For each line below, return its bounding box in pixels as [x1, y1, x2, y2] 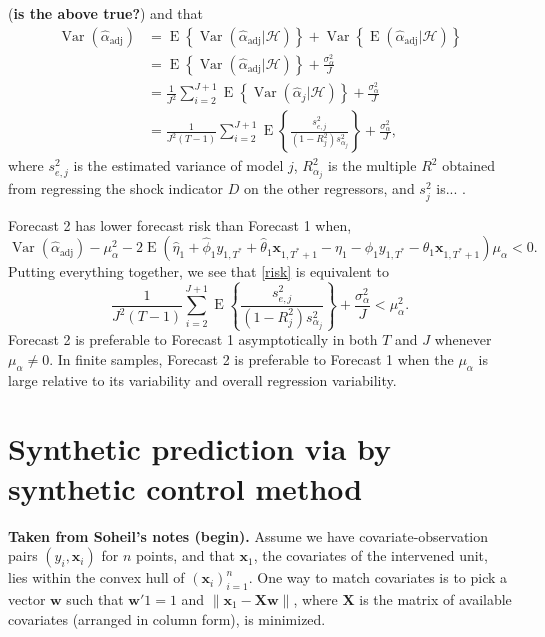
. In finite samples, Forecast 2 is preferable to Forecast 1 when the [49, 348, 454, 369]
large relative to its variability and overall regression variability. [8, 369, 397, 390]
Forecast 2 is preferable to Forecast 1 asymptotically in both [8, 329, 378, 350]
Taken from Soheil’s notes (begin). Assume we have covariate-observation [8, 525, 489, 546]
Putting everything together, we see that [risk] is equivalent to [8, 261, 389, 282]
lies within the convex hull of [8, 567, 185, 588]
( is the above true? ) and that [8, 3, 204, 23]
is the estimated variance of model [73, 155, 284, 176]
